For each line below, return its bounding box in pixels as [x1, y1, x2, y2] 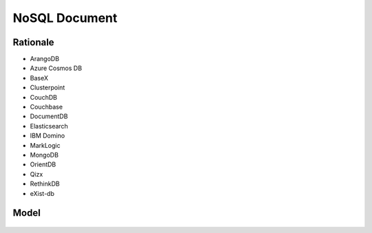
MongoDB [30, 151, 59, 159]
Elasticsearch [30, 122, 68, 130]
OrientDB [30, 160, 56, 168]
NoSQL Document [12, 10, 118, 25]
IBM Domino [30, 131, 65, 140]
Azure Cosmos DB [30, 64, 83, 72]
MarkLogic [30, 141, 61, 149]
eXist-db [30, 189, 54, 197]
